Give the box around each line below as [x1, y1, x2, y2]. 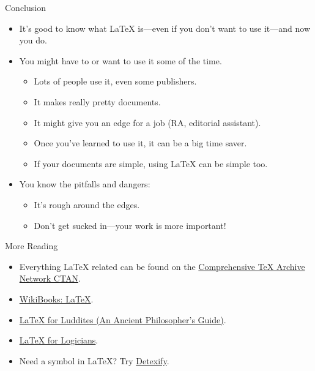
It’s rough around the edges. [34, 198, 140, 211]
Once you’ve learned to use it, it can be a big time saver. [34, 137, 247, 149]
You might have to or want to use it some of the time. [19, 54, 222, 67]
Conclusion [5, 1, 46, 13]
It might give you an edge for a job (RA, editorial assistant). [34, 116, 261, 129]
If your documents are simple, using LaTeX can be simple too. [34, 157, 268, 170]
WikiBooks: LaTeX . [19, 292, 94, 305]
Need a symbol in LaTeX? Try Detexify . [19, 354, 169, 367]
